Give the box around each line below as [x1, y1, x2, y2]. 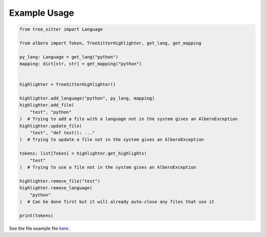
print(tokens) [19, 212, 54, 218]
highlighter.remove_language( [19, 185, 93, 191]
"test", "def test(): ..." [30, 130, 96, 135]
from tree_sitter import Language [19, 27, 103, 32]
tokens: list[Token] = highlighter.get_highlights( [19, 151, 147, 156]
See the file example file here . [9, 225, 70, 231]
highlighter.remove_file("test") [19, 178, 100, 184]
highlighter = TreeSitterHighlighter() [19, 82, 116, 87]
